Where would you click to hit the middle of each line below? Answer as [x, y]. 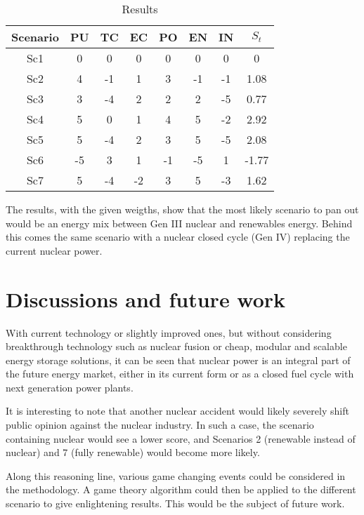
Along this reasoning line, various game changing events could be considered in [176, 475]
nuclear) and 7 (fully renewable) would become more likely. [133, 452]
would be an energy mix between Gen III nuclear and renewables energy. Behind [179, 223]
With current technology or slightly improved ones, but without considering [169, 332]
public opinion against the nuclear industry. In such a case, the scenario [160, 425]
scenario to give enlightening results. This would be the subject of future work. [175, 503]
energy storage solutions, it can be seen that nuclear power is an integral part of [178, 360]
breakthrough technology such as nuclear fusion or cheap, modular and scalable [176, 346]
